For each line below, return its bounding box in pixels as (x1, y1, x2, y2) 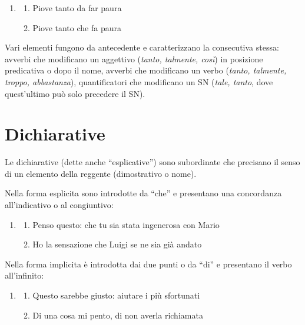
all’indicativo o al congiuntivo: (5, 199, 114, 211)
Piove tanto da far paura (32, 2, 122, 14)
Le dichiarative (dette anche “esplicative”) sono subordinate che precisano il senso (5, 156, 300, 168)
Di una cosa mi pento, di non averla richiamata (32, 309, 203, 321)
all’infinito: (5, 269, 44, 282)
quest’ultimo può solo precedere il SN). (5, 87, 145, 99)
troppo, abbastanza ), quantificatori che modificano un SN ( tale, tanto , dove (5, 75, 273, 88)
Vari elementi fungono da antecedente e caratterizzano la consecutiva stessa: (5, 41, 279, 53)
